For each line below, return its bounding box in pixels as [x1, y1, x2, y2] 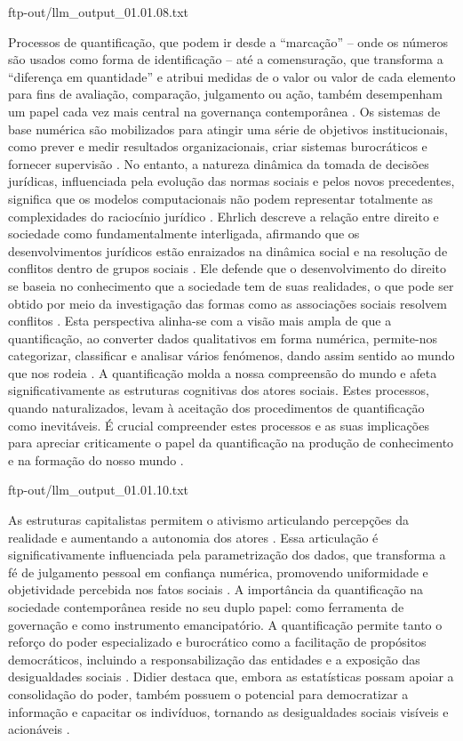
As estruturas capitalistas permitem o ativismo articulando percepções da [8, 511, 410, 529]
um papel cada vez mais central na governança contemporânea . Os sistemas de [8, 101, 441, 120]
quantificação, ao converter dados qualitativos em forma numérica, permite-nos [8, 328, 438, 347]
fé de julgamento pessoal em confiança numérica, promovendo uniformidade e [8, 562, 428, 581]
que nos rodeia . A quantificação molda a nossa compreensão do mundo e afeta [8, 363, 437, 382]
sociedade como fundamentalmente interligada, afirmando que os [8, 224, 360, 243]
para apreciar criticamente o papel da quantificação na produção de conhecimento [8, 433, 454, 452]
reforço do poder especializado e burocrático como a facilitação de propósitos [8, 632, 427, 651]
